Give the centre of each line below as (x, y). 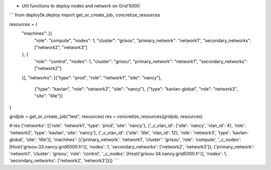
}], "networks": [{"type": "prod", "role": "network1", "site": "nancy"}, (92, 77)
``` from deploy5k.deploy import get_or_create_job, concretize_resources (85, 15)
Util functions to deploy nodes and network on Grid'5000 (81, 6)
